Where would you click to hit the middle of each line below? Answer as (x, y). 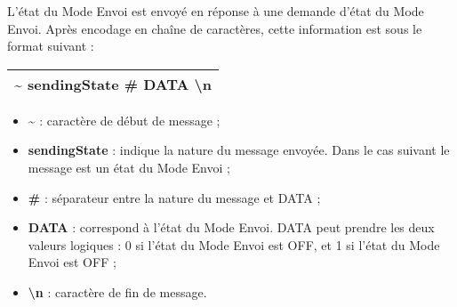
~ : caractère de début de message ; (124, 120)
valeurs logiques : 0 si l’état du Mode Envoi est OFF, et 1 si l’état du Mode (234, 244)
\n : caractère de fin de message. (117, 291)
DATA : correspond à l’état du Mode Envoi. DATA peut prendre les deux (231, 227)
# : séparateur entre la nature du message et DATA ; (174, 197)
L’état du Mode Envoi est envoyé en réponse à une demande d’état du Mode (216, 11)
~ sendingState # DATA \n (113, 84)
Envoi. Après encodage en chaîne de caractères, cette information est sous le (215, 28)
